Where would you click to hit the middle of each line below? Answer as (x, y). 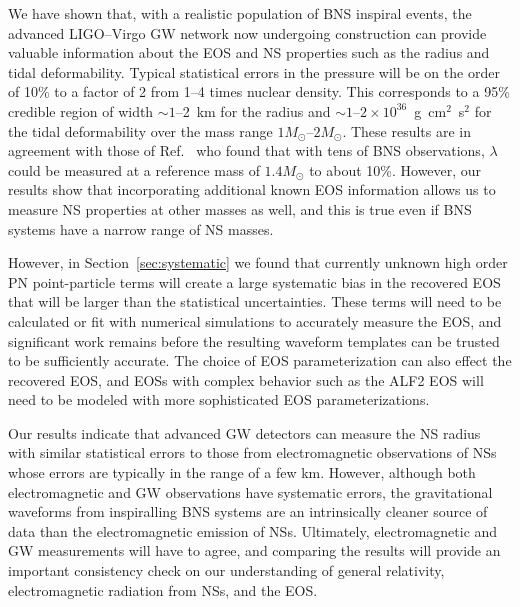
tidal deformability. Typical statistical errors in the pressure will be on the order (254, 71)
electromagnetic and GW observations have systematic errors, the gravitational (250, 491)
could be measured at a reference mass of (134, 169)
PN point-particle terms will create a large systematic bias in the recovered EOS (254, 281)
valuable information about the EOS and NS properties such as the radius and (249, 52)
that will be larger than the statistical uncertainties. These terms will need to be (255, 301)
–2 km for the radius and (253, 110)
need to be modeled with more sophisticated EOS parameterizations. (219, 399)
